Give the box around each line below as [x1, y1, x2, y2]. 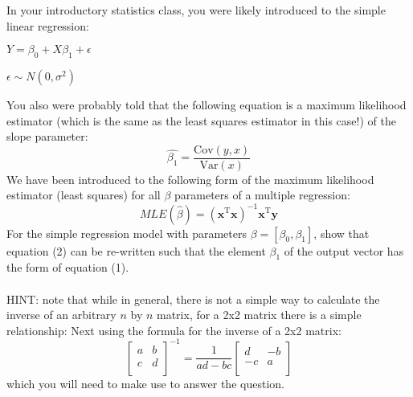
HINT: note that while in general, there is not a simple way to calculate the [6, 290, 380, 307]
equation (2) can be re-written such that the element [6, 242, 266, 259]
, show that [313, 224, 370, 241]
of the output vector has [284, 242, 404, 259]
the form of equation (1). [6, 259, 129, 276]
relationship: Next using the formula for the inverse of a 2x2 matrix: [6, 321, 341, 338]
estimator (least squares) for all [6, 186, 161, 203]
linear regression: [6, 17, 89, 34]
